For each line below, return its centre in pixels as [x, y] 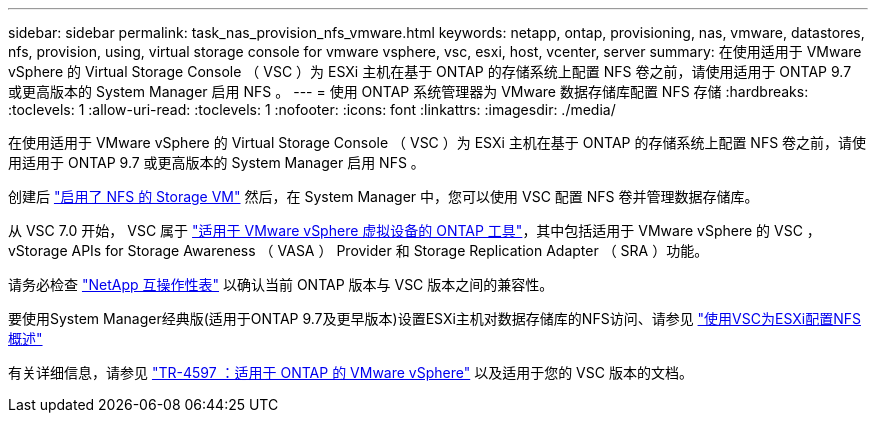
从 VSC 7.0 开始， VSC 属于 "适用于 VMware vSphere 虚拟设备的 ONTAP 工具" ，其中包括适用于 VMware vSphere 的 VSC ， [414, 230]
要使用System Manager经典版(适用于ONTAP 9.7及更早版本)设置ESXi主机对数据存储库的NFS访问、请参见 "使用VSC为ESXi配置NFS [434, 318]
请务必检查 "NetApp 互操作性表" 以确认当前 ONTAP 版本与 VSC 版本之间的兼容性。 [281, 284]
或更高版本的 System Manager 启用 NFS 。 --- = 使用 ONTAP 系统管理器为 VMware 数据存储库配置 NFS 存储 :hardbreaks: [408, 91]
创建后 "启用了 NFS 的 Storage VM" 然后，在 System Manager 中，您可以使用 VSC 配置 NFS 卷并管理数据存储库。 [383, 196]
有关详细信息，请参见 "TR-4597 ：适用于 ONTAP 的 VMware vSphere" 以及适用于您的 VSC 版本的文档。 [350, 372]
